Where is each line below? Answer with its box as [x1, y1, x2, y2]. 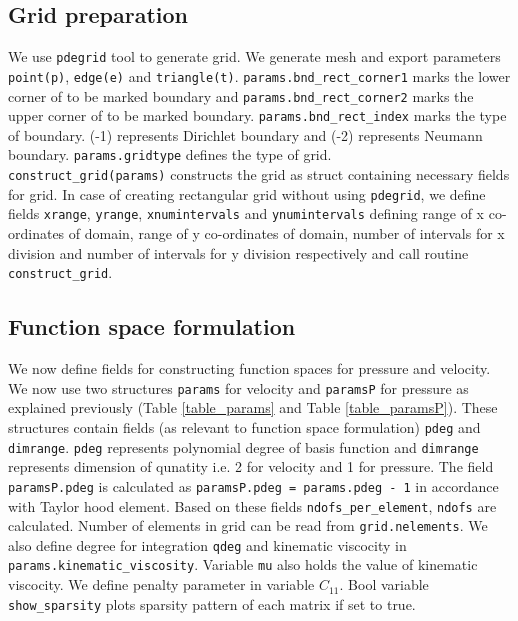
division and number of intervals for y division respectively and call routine [8, 242, 469, 263]
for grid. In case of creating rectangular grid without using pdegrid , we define [8, 183, 486, 204]
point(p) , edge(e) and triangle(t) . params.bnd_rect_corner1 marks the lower [8, 65, 511, 86]
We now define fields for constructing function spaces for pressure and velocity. [8, 358, 491, 379]
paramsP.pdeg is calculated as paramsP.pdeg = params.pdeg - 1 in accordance [8, 475, 499, 496]
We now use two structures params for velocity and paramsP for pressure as [8, 377, 469, 398]
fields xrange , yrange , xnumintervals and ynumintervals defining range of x [8, 203, 485, 224]
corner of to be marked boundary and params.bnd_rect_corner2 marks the [8, 85, 474, 106]
